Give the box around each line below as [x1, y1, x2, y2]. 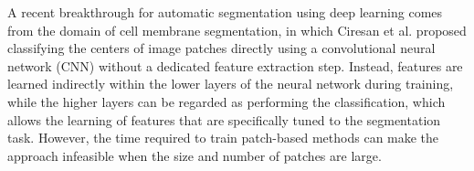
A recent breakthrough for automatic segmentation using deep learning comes [7, 3, 443, 21]
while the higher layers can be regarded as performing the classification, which [7, 91, 446, 111]
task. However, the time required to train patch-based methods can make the [7, 128, 439, 147]
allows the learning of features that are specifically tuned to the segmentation [7, 110, 441, 129]
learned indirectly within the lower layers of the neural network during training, [7, 74, 454, 93]
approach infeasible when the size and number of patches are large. [7, 145, 382, 165]
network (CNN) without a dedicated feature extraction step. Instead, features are [7, 56, 463, 75]
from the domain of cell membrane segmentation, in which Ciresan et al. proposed [7, 20, 467, 39]
